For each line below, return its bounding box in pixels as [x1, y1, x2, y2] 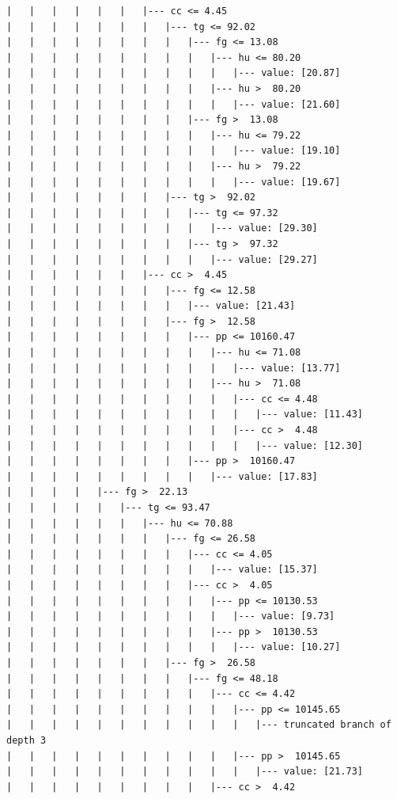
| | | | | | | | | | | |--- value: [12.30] [6, 439, 364, 451]
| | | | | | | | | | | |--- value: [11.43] [6, 409, 364, 420]
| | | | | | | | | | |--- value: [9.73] [6, 611, 335, 622]
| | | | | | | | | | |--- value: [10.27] [6, 641, 341, 653]
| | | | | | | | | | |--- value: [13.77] [6, 362, 341, 374]
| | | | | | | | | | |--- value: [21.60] [6, 98, 341, 110]
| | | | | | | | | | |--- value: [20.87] [6, 67, 341, 79]
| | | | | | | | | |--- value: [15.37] [6, 564, 318, 576]
